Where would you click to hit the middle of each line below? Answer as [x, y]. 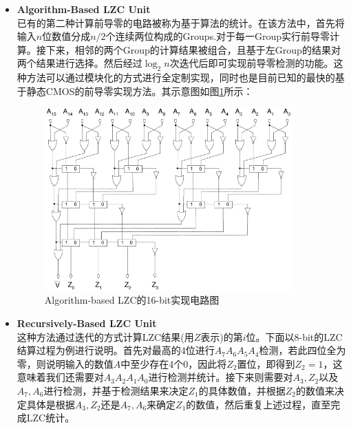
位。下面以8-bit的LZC [294, 336]
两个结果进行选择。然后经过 [79, 63]
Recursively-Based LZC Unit [87, 323]
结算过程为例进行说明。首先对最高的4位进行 [116, 350]
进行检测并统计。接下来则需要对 [221, 377]
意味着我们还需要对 [60, 377]
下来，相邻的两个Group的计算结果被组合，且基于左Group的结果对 [193, 49]
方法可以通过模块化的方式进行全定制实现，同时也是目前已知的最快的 [181, 77]
